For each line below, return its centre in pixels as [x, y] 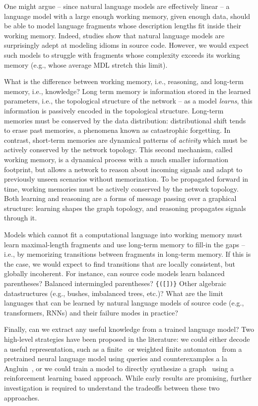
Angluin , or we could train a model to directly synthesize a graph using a [119, 368]
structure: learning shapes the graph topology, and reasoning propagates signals [125, 208]
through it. [21, 218]
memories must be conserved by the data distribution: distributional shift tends [125, 120]
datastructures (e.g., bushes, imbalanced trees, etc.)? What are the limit [114, 293]
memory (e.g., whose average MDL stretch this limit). [86, 64]
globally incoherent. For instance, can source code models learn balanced [114, 273]
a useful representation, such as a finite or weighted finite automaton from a [123, 349]
